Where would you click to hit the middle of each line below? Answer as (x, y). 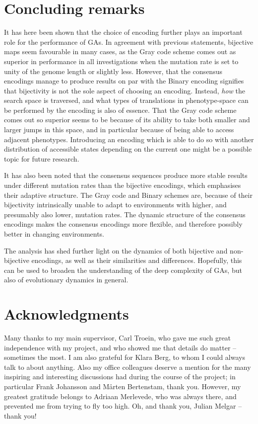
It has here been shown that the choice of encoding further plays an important (123, 32)
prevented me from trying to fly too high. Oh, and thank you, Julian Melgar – (123, 406)
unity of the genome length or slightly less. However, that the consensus (113, 71)
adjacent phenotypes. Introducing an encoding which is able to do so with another (129, 139)
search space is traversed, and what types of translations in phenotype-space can (126, 100)
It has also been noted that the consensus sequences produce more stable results (126, 175)
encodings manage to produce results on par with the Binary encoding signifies (124, 81)
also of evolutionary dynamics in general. (66, 280)
